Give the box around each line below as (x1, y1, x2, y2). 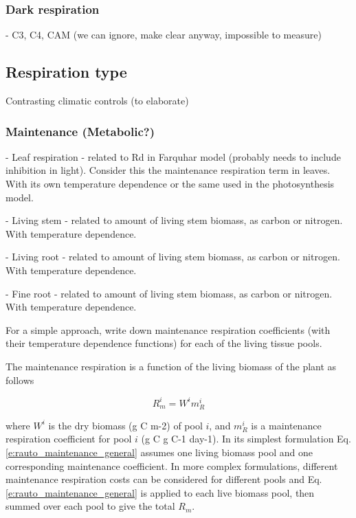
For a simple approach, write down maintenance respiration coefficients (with (5, 322, 331, 337)
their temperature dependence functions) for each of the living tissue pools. (5, 336, 322, 350)
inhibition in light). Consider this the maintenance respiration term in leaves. (5, 163, 331, 177)
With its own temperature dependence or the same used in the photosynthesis (5, 177, 335, 191)
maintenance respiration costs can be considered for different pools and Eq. (5, 472, 322, 486)
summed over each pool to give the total (5, 499, 175, 513)
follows (5, 372, 34, 387)
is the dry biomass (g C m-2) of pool (48, 418, 203, 432)
